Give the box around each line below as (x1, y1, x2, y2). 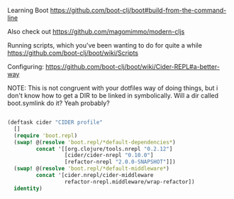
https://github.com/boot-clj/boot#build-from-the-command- (50, 6, 227, 14)
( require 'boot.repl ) (13, 131, 78, 139)
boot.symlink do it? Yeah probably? (7, 99, 110, 107)
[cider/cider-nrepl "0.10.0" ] (64, 152, 154, 159)
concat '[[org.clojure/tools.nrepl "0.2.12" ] (35, 145, 173, 152)
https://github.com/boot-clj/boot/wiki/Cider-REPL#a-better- (45, 63, 220, 70)
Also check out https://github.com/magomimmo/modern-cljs (7, 28, 185, 36)
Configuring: (7, 63, 45, 70)
